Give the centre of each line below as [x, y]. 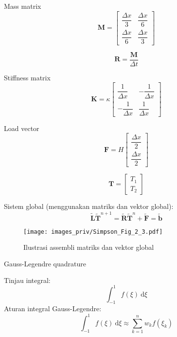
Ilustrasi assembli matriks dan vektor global [89, 247]
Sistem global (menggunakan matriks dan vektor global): [89, 206]
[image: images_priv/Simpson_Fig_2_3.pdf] [93, 232]
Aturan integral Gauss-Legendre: [53, 309]
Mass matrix [23, 6]
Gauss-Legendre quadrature [45, 263]
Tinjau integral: [27, 280]
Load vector [22, 128]
